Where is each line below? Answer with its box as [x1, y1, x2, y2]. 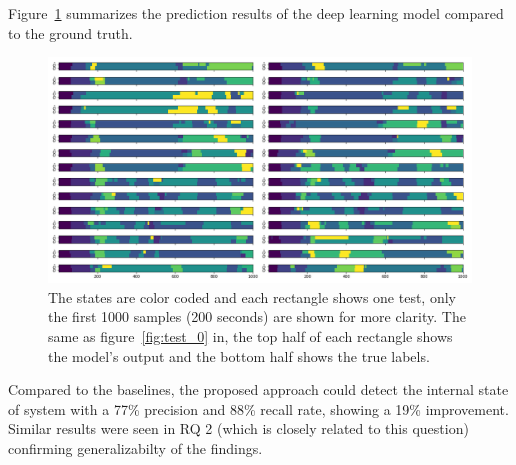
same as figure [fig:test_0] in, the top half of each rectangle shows [48, 326, 453, 347]
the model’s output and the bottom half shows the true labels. [48, 345, 430, 366]
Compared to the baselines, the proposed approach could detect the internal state [8, 379, 509, 400]
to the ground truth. [8, 22, 133, 43]
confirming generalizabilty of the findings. [8, 438, 263, 459]
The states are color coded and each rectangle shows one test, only [48, 286, 456, 307]
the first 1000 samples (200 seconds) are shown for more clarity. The [48, 306, 466, 327]
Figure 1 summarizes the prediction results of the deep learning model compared [8, 3, 504, 23]
